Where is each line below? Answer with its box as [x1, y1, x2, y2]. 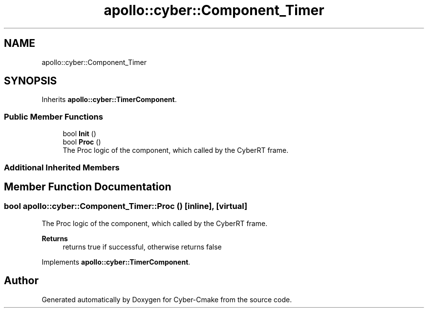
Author [4, 274, 39, 287]
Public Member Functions [4, 111, 103, 122]
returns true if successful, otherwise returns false [63, 242, 222, 251]
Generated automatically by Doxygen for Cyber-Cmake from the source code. [42, 295, 292, 304]
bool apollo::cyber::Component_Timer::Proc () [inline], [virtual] [4, 201, 248, 211]
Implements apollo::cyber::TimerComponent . [42, 257, 191, 266]
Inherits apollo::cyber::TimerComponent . [42, 95, 177, 104]
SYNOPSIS [4, 75, 57, 87]
